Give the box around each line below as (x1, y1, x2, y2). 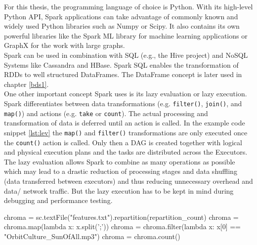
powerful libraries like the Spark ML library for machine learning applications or (4, 30, 248, 41)
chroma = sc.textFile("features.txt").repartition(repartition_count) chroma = (4, 211, 239, 222)
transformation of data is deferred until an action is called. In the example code (4, 118, 245, 128)
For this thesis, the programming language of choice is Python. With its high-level (4, 1, 253, 11)
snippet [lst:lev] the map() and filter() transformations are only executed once (4, 127, 248, 137)
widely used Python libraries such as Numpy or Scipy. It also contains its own (4, 21, 240, 31)
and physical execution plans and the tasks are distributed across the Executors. (4, 147, 248, 157)
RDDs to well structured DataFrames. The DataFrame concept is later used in (4, 69, 242, 80)
